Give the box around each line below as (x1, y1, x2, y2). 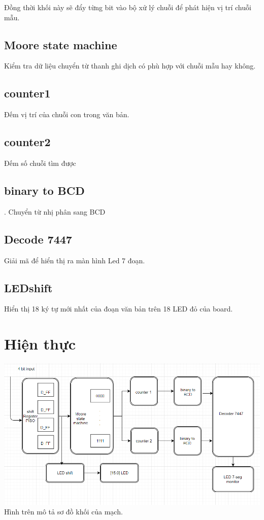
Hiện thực (4, 333, 76, 354)
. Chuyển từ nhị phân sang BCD (4, 206, 106, 217)
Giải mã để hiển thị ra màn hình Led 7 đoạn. (4, 255, 145, 265)
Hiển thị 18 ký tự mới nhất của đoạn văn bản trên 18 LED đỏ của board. (4, 303, 233, 314)
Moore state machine (4, 37, 117, 52)
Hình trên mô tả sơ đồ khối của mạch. (4, 506, 123, 517)
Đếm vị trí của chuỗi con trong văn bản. (4, 109, 129, 120)
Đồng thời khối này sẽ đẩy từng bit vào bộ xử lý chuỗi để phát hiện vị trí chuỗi (4, 2, 251, 12)
